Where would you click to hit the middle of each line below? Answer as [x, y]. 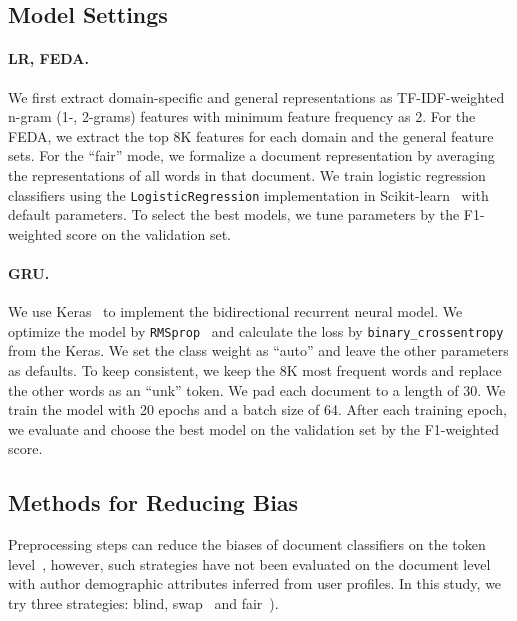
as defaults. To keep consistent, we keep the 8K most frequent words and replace [255, 370]
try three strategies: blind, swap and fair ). [143, 602]
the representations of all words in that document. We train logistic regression [247, 174]
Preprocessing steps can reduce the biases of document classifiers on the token [247, 544]
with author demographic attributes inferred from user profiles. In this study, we [255, 583]
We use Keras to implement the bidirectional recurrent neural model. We [235, 311]
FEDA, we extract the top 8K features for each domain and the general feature [251, 135]
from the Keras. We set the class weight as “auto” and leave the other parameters [258, 350]
